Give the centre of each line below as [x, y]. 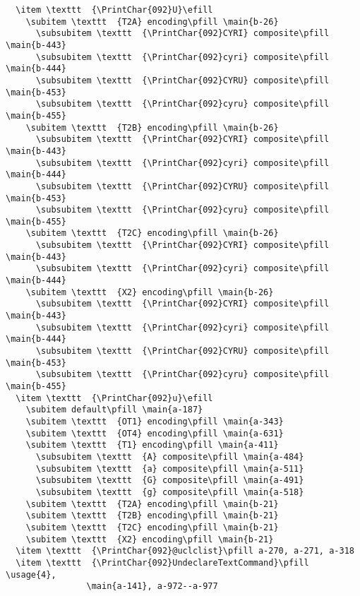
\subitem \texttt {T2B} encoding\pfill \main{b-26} [152, 127]
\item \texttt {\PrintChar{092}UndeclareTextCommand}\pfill [162, 562]
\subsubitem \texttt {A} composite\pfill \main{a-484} [170, 457]
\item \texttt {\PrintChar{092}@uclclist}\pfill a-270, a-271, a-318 [185, 551]
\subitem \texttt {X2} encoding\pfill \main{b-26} [150, 292]
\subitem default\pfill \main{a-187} [114, 410]
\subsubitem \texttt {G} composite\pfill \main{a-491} [170, 481]
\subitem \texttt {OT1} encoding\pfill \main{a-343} [155, 421]
